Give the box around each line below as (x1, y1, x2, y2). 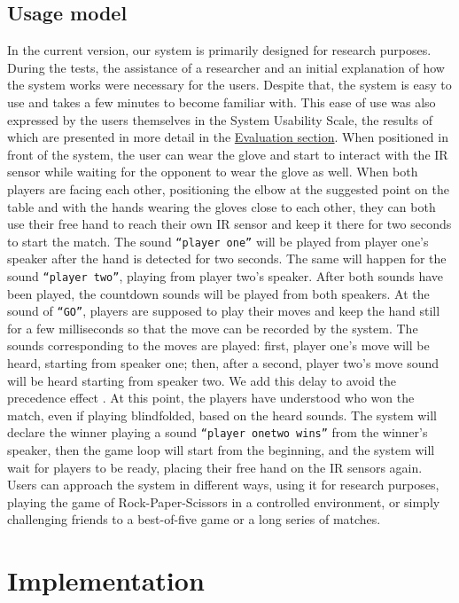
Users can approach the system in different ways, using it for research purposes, (7, 475, 440, 494)
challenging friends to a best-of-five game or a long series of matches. (7, 510, 381, 529)
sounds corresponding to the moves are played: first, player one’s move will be (7, 336, 430, 355)
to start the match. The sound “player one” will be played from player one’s (7, 231, 429, 250)
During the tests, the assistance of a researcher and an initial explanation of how (7, 58, 445, 76)
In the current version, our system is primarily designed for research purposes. (7, 41, 432, 59)
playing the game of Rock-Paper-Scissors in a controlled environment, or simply (7, 492, 440, 511)
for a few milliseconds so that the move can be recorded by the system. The (7, 318, 418, 337)
